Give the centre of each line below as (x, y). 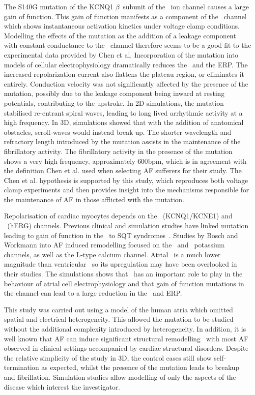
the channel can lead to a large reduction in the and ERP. (93, 293)
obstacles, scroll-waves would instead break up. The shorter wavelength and (118, 132)
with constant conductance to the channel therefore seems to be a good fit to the (127, 45)
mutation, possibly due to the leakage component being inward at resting (114, 93)
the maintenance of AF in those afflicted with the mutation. (94, 199)
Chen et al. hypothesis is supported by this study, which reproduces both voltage (126, 180)
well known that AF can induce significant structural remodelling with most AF (126, 338)
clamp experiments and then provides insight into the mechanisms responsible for (127, 190)
